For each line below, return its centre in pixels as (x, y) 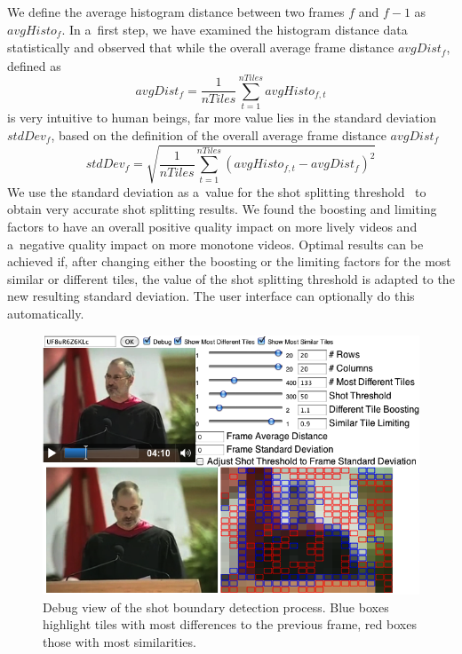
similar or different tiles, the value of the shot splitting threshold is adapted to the (231, 278)
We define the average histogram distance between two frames (176, 12)
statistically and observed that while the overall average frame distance (201, 47)
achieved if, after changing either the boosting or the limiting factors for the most (229, 261)
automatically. (46, 313)
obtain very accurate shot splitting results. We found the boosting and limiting (222, 209)
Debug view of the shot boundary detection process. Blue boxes (216, 607)
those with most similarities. (119, 641)
